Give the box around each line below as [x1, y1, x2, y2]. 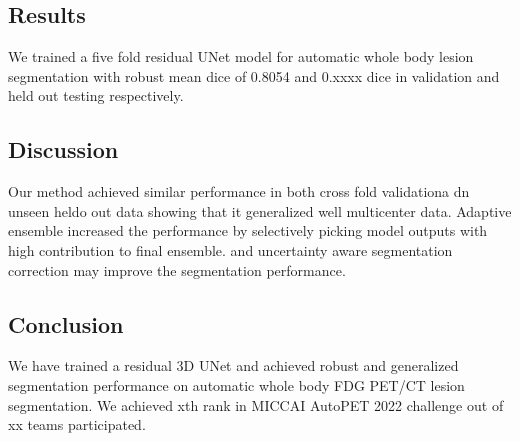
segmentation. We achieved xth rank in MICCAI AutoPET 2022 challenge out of [8, 394, 504, 415]
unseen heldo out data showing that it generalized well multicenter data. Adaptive [8, 200, 512, 221]
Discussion [8, 134, 119, 165]
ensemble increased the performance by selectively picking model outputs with [8, 220, 488, 241]
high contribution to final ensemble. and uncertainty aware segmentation [8, 239, 453, 260]
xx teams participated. [8, 414, 146, 435]
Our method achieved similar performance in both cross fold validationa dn [8, 181, 470, 202]
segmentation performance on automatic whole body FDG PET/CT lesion [8, 374, 465, 395]
